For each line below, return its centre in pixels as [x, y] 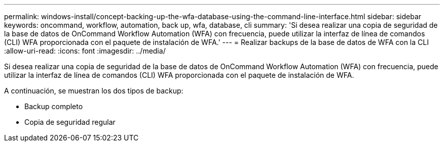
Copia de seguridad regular [70, 122]
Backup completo [54, 106]
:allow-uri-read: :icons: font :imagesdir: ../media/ [85, 51]
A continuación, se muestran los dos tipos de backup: [94, 91]
